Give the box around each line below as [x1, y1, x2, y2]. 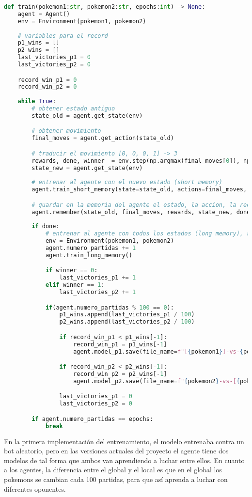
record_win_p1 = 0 [17, 76, 77, 83]
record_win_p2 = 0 [17, 83, 77, 91]
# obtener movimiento [31, 127, 101, 135]
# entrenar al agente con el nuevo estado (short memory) [31, 179, 223, 186]
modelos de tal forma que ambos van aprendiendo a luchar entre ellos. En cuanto [4, 455, 245, 465]
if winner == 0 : [45, 267, 98, 274]
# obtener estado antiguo [31, 105, 115, 112]
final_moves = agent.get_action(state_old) [31, 135, 174, 142]
